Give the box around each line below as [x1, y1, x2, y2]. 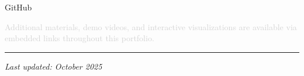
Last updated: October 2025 [5, 60, 102, 72]
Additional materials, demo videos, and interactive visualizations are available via [5, 20, 297, 32]
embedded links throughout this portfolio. [5, 32, 154, 44]
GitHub [5, 1, 32, 13]
